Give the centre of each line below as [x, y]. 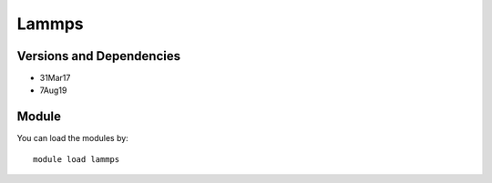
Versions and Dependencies [99, 56]
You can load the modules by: [73, 138]
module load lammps [77, 159]
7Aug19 [53, 90]
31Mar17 [55, 78]
